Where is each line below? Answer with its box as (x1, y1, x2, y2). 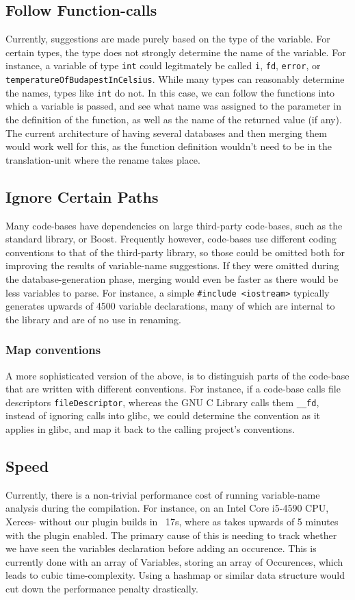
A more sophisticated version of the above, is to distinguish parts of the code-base (5, 368, 350, 382)
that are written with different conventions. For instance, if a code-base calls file (5, 382, 341, 396)
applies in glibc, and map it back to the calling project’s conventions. (5, 422, 295, 436)
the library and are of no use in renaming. (5, 312, 181, 326)
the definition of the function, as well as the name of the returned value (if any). (5, 112, 342, 126)
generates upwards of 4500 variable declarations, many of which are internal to (5, 299, 335, 313)
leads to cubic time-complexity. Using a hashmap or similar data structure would (5, 568, 345, 582)
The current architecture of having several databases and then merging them (5, 125, 327, 140)
